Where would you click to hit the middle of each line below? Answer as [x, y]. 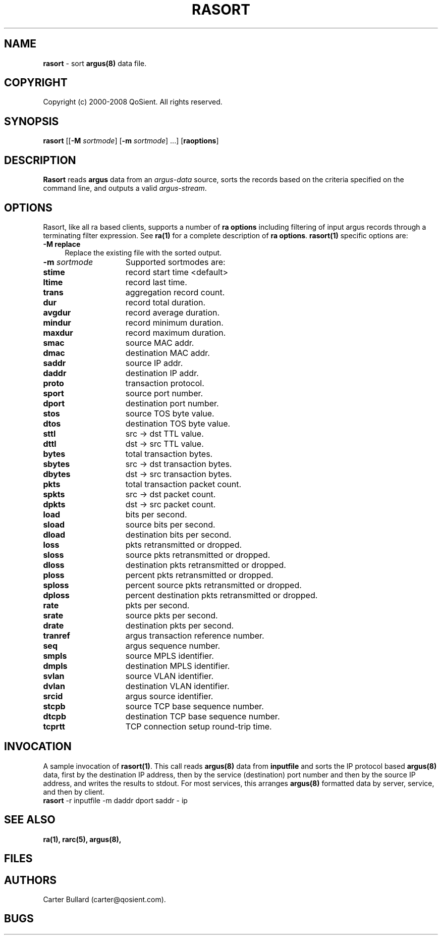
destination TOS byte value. [178, 423]
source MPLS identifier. [170, 656]
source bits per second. [170, 524]
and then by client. [74, 792]
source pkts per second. [172, 615]
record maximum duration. [176, 332]
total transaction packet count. [183, 484]
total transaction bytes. [169, 454]
